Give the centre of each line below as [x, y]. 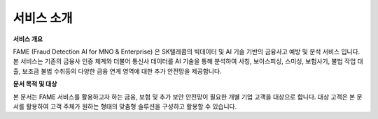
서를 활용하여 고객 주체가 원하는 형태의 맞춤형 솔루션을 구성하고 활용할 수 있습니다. [125, 106]
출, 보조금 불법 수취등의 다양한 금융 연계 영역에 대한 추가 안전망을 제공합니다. [117, 71]
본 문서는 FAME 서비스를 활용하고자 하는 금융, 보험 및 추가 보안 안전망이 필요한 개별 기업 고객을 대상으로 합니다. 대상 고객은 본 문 [188, 97]
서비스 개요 [28, 39]
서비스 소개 [43, 18]
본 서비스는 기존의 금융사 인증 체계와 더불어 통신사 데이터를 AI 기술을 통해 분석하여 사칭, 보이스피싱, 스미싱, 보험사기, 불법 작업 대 [188, 61]
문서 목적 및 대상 [35, 84]
